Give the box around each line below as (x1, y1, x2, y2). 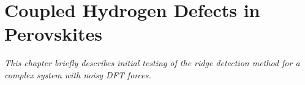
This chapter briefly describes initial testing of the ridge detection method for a (4, 56, 300, 69)
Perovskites (4, 21, 102, 46)
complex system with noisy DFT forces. (4, 68, 151, 81)
